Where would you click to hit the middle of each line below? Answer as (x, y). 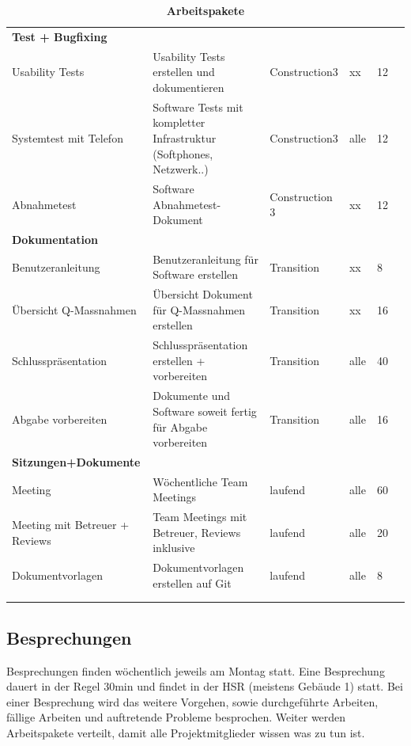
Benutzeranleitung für (205, 259)
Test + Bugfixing (60, 36)
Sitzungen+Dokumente (76, 461)
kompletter (179, 122)
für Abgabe (180, 426)
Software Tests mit (198, 107)
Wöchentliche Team (200, 481)
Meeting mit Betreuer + (71, 525)
